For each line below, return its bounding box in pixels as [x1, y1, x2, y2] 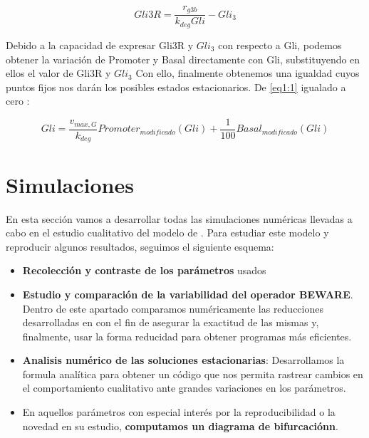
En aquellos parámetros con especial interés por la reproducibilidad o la [22, 405, 336, 419]
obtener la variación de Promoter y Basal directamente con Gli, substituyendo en [6, 51, 360, 66]
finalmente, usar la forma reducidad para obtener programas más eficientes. [22, 328, 352, 343]
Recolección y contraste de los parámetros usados [22, 263, 266, 278]
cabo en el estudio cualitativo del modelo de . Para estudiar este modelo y [6, 225, 329, 240]
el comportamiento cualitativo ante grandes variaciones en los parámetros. [22, 380, 346, 395]
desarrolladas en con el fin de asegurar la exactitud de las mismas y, [22, 315, 319, 330]
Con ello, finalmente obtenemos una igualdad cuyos [135, 66, 360, 80]
